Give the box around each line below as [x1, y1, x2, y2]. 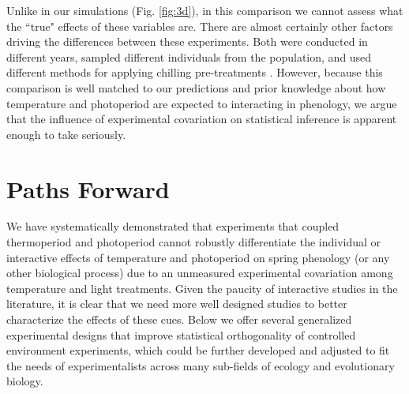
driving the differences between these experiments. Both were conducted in [6, 33, 368, 50]
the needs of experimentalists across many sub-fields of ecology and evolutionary [6, 357, 395, 373]
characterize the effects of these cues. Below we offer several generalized [6, 311, 352, 328]
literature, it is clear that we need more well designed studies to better [6, 295, 347, 312]
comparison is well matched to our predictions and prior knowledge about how [6, 79, 386, 96]
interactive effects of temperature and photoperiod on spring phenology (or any [6, 249, 390, 265]
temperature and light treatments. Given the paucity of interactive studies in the [6, 280, 398, 296]
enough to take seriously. [6, 126, 126, 142]
